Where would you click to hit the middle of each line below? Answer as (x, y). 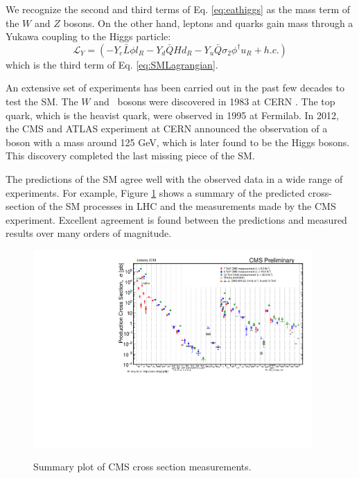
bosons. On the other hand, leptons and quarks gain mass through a (208, 23)
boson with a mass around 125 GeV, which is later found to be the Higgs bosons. (178, 142)
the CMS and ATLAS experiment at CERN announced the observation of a (167, 129)
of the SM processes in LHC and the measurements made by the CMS (187, 206)
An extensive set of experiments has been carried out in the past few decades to (175, 88)
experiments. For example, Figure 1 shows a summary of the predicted (155, 192)
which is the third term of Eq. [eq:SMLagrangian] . (112, 64)
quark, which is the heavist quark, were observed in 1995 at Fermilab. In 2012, (172, 115)
